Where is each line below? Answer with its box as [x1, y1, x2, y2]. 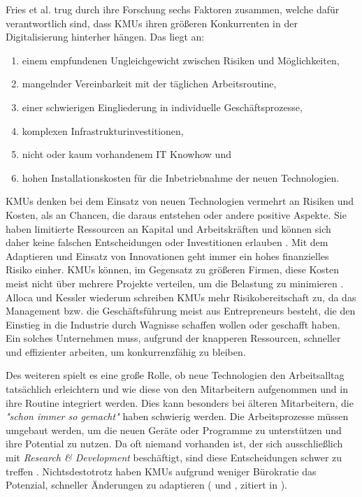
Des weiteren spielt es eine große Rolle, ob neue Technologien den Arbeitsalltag [6, 368, 345, 382]
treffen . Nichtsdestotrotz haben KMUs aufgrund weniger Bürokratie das [6, 463, 317, 478]
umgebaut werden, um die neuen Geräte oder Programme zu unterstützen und [6, 422, 342, 437]
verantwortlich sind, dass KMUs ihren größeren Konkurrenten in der [6, 15, 298, 30]
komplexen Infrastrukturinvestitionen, [22, 123, 184, 138]
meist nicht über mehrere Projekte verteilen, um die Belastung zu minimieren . [6, 275, 344, 290]
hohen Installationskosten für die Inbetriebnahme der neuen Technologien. [22, 170, 340, 185]
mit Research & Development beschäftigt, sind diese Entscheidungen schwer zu [6, 450, 342, 465]
